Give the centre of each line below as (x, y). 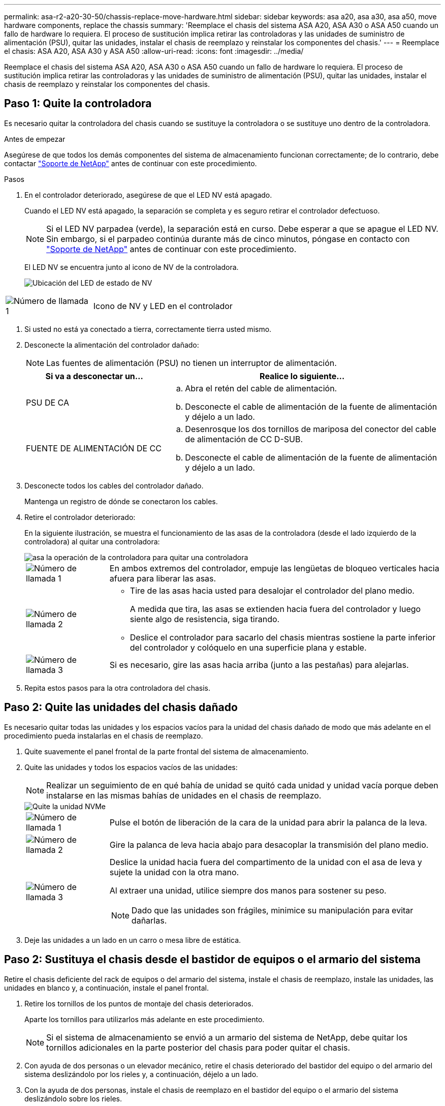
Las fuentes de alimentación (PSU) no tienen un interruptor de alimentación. (192, 363)
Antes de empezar (35, 139)
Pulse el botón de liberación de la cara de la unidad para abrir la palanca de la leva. (268, 822)
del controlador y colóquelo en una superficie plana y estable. (248, 647)
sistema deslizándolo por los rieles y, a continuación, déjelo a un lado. (141, 1074)
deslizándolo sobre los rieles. (73, 1098)
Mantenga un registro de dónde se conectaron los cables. (121, 501)
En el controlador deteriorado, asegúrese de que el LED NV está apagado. (148, 195)
